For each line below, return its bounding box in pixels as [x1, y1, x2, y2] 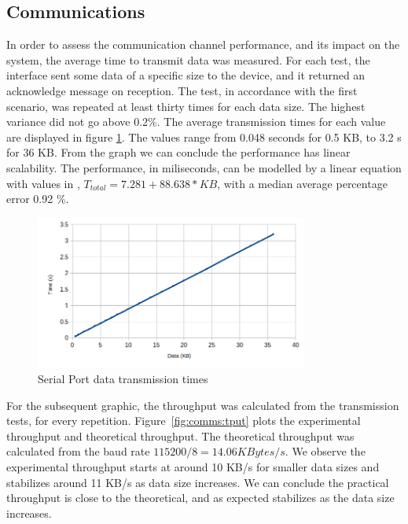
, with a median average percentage [217, 175, 388, 191]
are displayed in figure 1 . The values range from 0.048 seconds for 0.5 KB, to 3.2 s [6, 128, 402, 145]
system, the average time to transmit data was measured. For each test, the [6, 51, 370, 68]
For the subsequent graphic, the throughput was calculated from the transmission [6, 397, 399, 413]
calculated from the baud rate [6, 443, 150, 459]
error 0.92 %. [6, 190, 69, 207]
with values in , [6, 175, 80, 191]
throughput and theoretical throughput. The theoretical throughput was [6, 427, 355, 444]
